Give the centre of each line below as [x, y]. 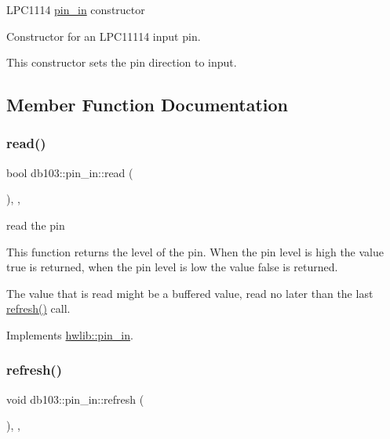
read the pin [36, 225]
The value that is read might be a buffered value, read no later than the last [190, 293]
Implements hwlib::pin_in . [70, 334]
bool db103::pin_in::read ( [70, 172]
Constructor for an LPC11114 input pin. [104, 36]
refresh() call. [38, 308]
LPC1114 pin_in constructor [76, 9]
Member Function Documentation [148, 105]
